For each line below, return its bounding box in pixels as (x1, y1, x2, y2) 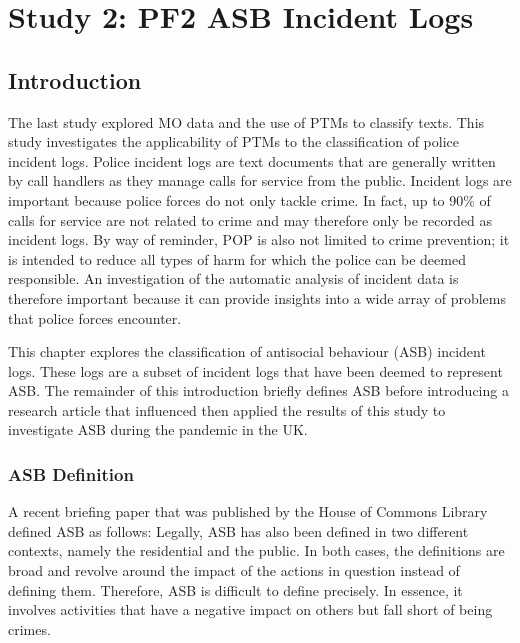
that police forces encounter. (8, 307, 182, 328)
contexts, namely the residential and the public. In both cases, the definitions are (8, 540, 505, 561)
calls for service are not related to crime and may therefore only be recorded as (8, 209, 492, 230)
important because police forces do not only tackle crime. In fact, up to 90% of (8, 189, 491, 210)
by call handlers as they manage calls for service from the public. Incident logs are (8, 170, 512, 191)
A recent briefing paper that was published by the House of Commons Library (8, 501, 488, 522)
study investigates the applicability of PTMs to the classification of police (8, 131, 459, 152)
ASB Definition (8, 462, 134, 486)
